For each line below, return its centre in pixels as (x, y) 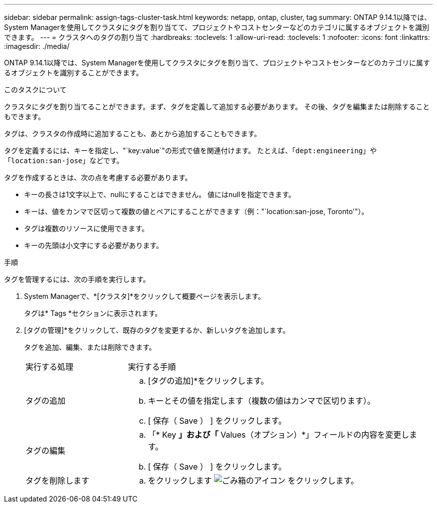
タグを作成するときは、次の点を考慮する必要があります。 (98, 177)
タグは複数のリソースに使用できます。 (86, 228)
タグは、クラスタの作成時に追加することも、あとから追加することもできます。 (133, 133)
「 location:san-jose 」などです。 (64, 160)
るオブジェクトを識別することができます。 (74, 73)
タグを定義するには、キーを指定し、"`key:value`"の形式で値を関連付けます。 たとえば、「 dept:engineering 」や (191, 150)
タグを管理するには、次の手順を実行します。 (77, 279)
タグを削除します (58, 481)
